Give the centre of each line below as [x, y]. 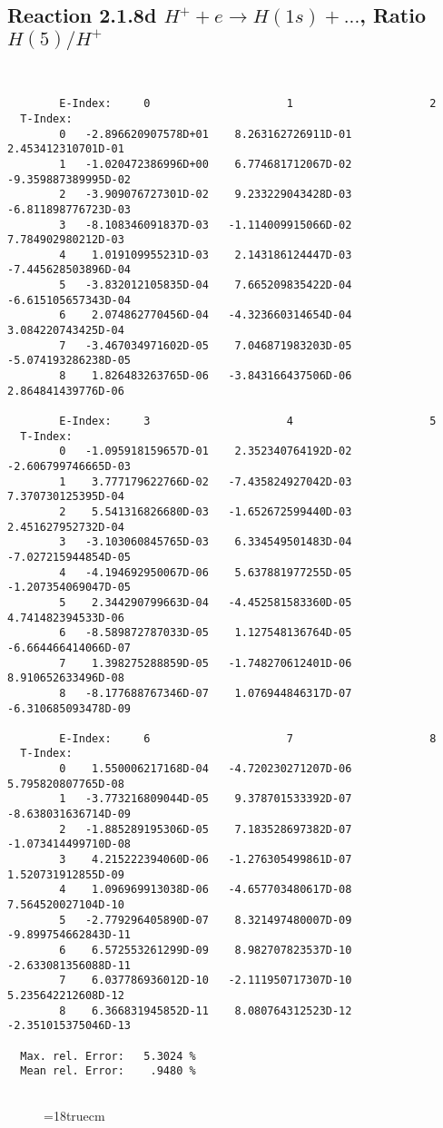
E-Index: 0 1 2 [248, 104]
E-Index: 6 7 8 [248, 738]
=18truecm [74, 1115]
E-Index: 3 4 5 [248, 422]
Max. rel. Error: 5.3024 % [108, 1056]
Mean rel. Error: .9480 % [108, 1071]
